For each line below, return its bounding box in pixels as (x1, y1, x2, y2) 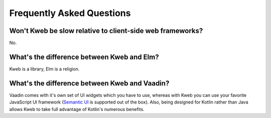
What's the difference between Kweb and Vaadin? (9, 79, 170, 87)
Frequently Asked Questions (9, 7, 131, 18)
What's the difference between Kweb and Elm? (9, 52, 159, 61)
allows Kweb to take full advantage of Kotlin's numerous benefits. (9, 106, 145, 112)
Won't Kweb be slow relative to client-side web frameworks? (9, 26, 203, 35)
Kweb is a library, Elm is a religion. (9, 65, 80, 72)
